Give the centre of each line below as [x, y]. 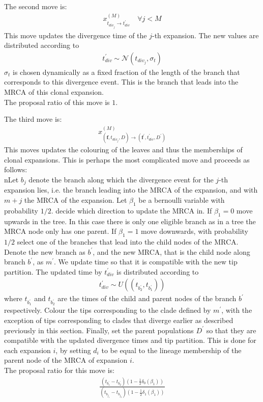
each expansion [27, 350]
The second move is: [36, 6]
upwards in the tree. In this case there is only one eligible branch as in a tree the [130, 221]
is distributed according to [158, 271]
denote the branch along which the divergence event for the [121, 179]
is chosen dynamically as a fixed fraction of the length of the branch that [126, 72]
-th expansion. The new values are [206, 35]
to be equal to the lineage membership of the [171, 350]
